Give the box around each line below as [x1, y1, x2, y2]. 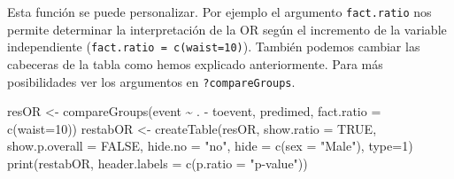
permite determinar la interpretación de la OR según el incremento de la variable [7, 19, 447, 38]
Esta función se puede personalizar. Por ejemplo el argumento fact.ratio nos [7, 3, 432, 20]
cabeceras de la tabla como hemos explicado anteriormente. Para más [7, 54, 383, 73]
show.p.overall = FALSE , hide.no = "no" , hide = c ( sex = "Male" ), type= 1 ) [7, 136, 413, 155]
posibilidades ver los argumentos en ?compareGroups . [7, 72, 296, 90]
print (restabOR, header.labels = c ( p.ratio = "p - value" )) [7, 153, 308, 172]
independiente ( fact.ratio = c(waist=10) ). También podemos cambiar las [7, 37, 420, 56]
